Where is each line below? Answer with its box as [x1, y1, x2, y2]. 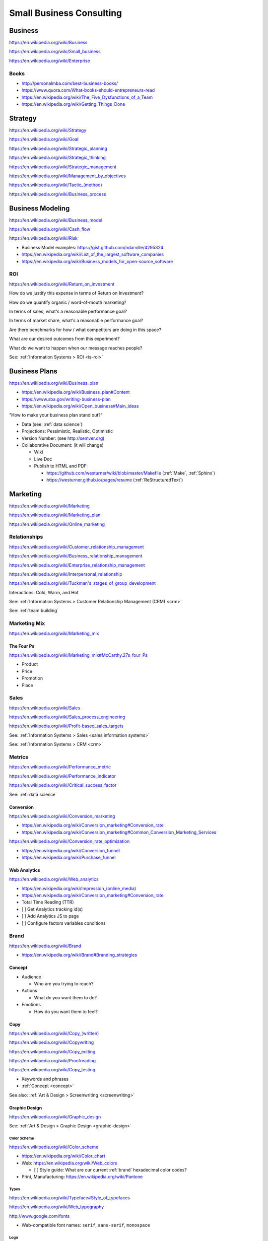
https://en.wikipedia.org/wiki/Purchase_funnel [21, 854, 116, 860]
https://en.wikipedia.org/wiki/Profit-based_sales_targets [9, 723, 124, 729]
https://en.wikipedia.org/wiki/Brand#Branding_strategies [21, 952, 137, 958]
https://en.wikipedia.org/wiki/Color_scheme [9, 1144, 99, 1150]
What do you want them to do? [34, 994, 97, 1000]
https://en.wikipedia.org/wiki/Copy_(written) [9, 1030, 99, 1036]
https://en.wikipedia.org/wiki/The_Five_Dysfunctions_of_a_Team [21, 94, 153, 100]
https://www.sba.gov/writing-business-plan [21, 396, 111, 402]
